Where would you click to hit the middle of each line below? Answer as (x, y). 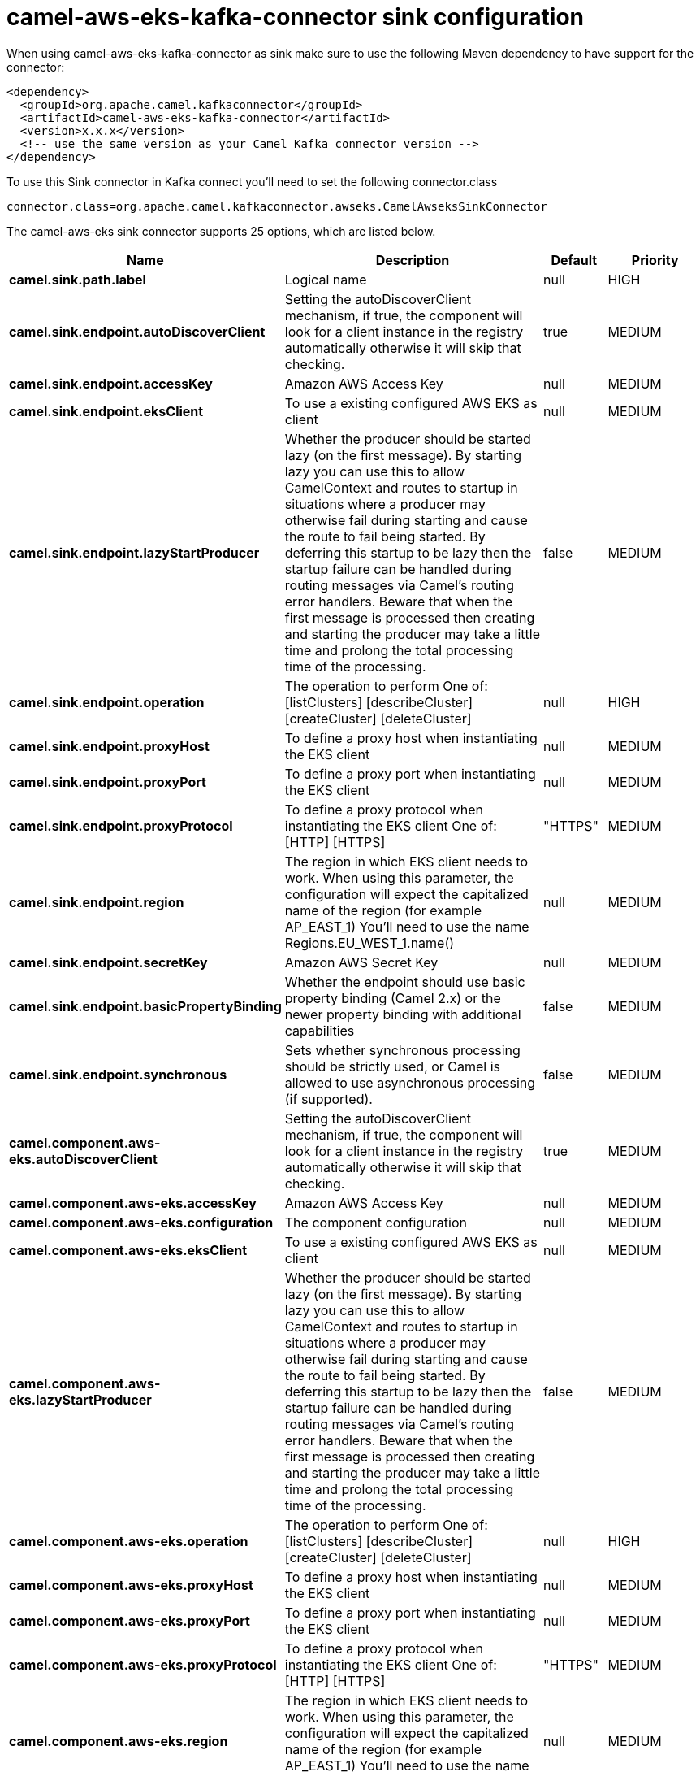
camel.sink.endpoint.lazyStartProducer (134, 552)
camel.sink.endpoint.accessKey (111, 383)
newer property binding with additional (403, 1014)
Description (413, 260)
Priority (655, 260)
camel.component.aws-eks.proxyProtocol (143, 1664)
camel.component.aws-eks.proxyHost (131, 1585)
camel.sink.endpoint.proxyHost (109, 746)
